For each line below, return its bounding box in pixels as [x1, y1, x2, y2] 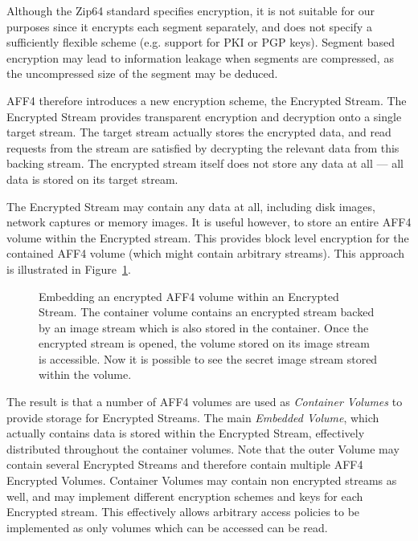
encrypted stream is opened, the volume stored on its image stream [39, 335, 370, 352]
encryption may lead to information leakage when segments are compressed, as [6, 49, 394, 66]
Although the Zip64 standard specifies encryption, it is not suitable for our [6, 2, 375, 18]
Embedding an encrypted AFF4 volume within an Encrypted [39, 287, 339, 304]
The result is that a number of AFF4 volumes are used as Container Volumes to [6, 393, 403, 410]
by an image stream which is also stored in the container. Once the [39, 319, 369, 336]
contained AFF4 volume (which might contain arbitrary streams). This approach [6, 245, 405, 262]
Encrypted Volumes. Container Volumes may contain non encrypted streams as [6, 472, 397, 489]
